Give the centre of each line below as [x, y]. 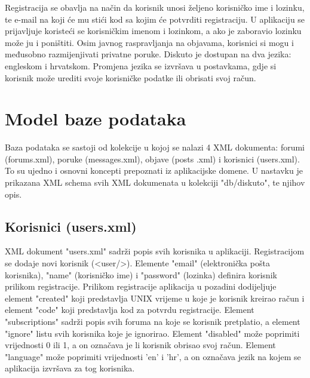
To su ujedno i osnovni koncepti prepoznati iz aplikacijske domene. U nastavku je [154, 170]
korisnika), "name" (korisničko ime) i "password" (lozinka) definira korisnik [141, 274]
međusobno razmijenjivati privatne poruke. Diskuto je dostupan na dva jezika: [148, 54]
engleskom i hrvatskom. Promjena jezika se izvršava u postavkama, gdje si [141, 65]
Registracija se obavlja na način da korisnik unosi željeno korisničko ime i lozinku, [155, 7]
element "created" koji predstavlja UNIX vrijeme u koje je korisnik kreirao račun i [155, 298]
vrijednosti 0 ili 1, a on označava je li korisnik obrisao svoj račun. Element [140, 345]
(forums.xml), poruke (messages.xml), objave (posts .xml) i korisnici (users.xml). [152, 159]
